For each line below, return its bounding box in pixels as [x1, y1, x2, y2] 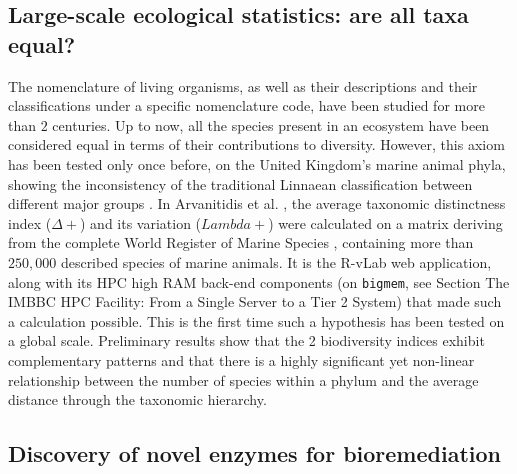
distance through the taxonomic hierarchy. [8, 389, 267, 410]
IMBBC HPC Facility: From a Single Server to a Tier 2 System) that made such [8, 291, 502, 312]
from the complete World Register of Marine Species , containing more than [8, 232, 474, 253]
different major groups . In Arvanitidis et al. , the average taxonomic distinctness [8, 193, 506, 214]
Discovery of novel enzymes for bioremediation [8, 438, 501, 469]
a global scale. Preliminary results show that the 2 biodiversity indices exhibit [8, 330, 485, 351]
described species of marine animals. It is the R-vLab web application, [60, 251, 492, 272]
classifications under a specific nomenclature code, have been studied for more [8, 95, 485, 116]
